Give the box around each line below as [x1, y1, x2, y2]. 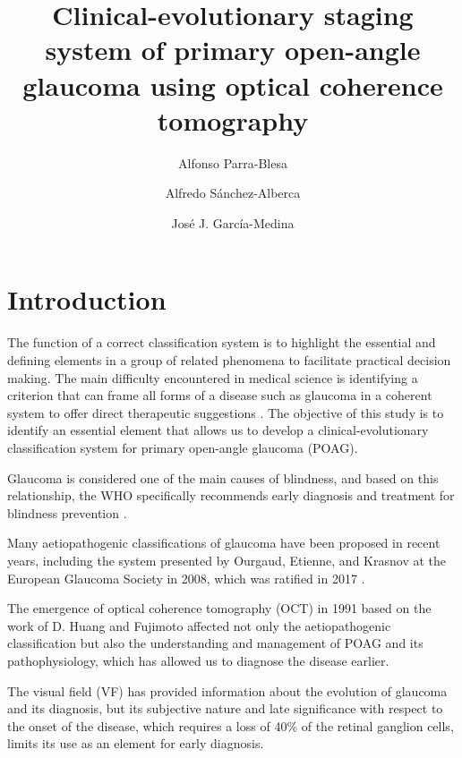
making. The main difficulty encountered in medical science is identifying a [7, 368, 418, 387]
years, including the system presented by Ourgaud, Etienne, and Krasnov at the [7, 550, 446, 569]
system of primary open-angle [45, 31, 421, 68]
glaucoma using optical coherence [22, 66, 443, 103]
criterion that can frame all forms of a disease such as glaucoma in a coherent [7, 386, 432, 405]
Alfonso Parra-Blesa [178, 153, 287, 172]
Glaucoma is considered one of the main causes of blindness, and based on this [7, 468, 439, 487]
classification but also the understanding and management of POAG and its [7, 634, 423, 652]
